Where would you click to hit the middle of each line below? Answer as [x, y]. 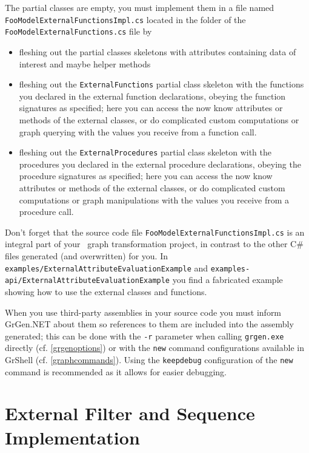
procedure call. [46, 212]
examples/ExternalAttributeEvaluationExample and [107, 267]
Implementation [72, 437]
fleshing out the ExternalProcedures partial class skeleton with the [145, 152]
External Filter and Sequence [130, 413]
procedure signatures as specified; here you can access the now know [146, 176]
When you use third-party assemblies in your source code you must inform [143, 312]
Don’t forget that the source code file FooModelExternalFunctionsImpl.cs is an [155, 232]
